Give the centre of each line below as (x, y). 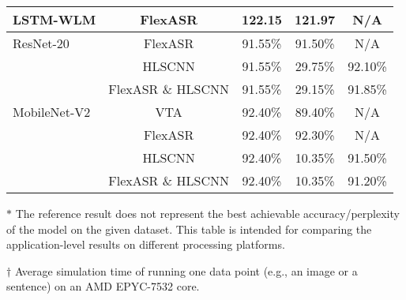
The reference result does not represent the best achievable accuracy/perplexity (207, 213)
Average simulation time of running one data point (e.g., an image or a (186, 270)
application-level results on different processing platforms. (146, 244)
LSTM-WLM (55, 19)
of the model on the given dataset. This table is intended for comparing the (189, 229)
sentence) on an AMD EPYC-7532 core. (103, 286)
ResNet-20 (41, 43)
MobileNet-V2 (52, 112)
